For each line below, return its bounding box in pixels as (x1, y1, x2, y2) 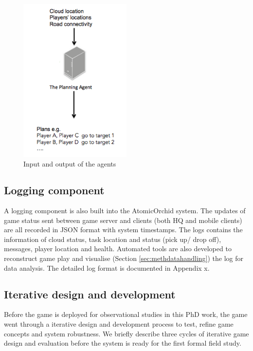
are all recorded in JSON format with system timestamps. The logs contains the (4, 224, 243, 235)
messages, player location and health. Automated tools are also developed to (4, 243, 232, 254)
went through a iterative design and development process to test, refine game (4, 318, 234, 329)
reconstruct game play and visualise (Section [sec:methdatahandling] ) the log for (4, 253, 244, 263)
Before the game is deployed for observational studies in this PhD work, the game (4, 309, 248, 319)
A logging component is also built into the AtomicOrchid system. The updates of (4, 205, 246, 215)
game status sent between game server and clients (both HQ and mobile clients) (4, 215, 242, 225)
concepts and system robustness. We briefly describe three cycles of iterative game (4, 328, 249, 338)
